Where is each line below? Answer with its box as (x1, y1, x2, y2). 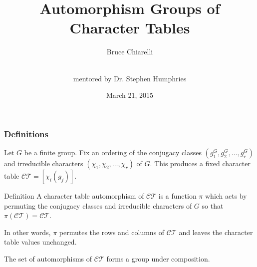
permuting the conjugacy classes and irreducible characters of (4, 200, 192, 211)
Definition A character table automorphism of (4, 190, 144, 201)
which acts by (205, 190, 247, 201)
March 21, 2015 (106, 90, 154, 100)
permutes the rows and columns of (59, 227, 165, 237)
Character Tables (69, 17, 190, 38)
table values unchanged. (4, 237, 77, 247)
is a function (158, 190, 197, 201)
